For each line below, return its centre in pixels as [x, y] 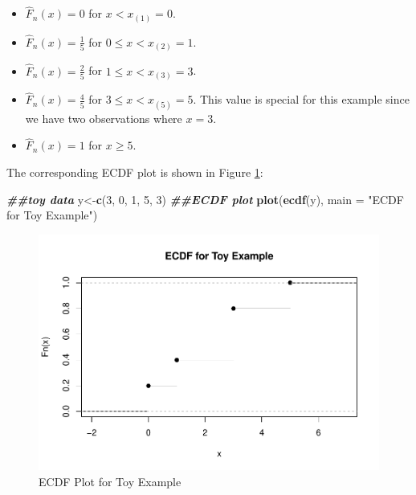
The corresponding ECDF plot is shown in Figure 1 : [135, 172]
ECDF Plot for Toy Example [110, 481]
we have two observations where [104, 118]
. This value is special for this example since [301, 99]
